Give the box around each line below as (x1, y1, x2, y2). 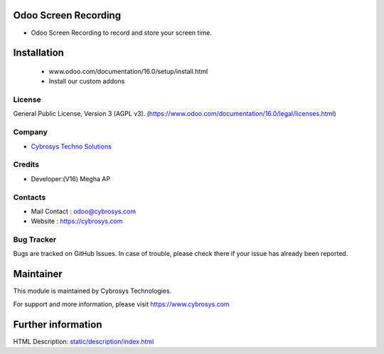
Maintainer (13, 268, 63, 280)
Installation (13, 47, 64, 59)
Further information (13, 318, 102, 331)
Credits (13, 160, 39, 170)
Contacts (13, 192, 46, 202)
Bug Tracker (13, 235, 57, 245)
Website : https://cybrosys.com (31, 217, 123, 225)
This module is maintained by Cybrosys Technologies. (13, 286, 172, 295)
